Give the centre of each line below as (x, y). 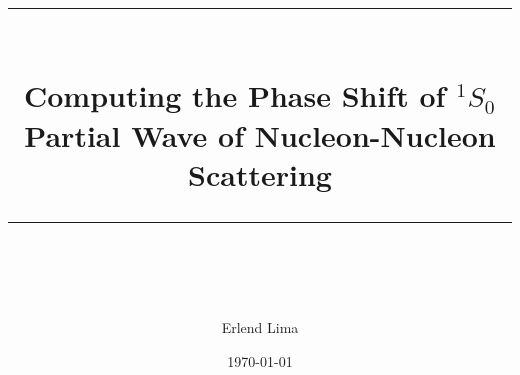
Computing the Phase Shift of (234, 95)
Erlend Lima (260, 327)
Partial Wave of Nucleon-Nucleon (260, 134)
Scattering (260, 173)
